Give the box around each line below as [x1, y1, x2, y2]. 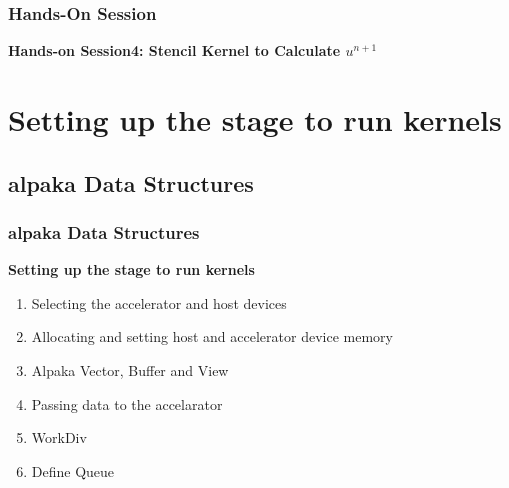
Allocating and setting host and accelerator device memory [31, 326, 393, 347]
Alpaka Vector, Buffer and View [31, 359, 229, 380]
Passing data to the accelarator [31, 393, 223, 414]
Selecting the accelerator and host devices [31, 292, 287, 313]
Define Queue [31, 460, 115, 481]
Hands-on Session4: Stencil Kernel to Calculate [8, 40, 341, 61]
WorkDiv [31, 427, 87, 448]
